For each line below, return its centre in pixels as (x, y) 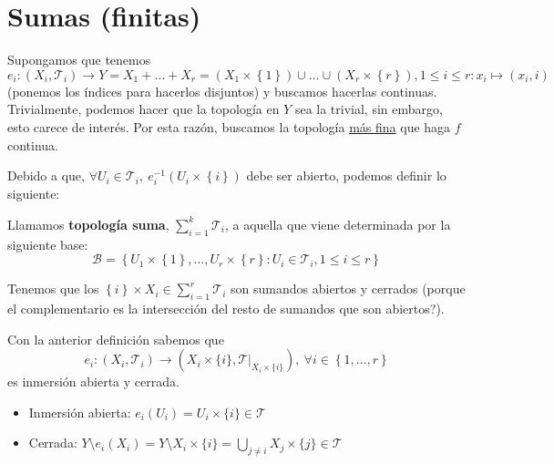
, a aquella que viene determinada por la (338, 224)
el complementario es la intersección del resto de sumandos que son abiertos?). (226, 309)
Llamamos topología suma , (88, 224)
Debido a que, (46, 175)
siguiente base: (48, 244)
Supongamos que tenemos (79, 60)
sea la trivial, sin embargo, (369, 109)
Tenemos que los (53, 289)
